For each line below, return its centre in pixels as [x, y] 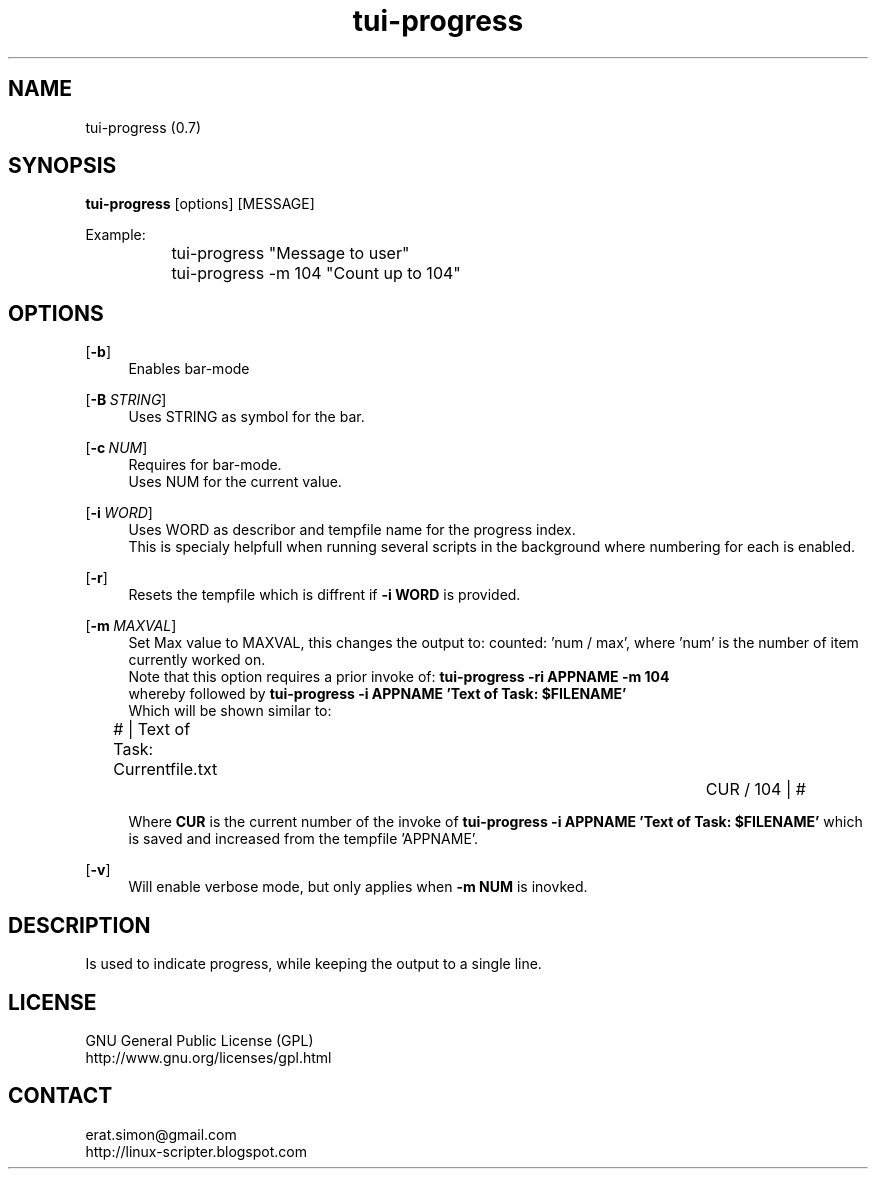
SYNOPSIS [62, 166]
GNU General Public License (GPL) [199, 1040]
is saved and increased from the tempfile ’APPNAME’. [303, 839]
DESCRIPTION [79, 925]
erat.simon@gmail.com [161, 1134]
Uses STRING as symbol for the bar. [246, 417]
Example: [115, 235]
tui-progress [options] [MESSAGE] [200, 204]
